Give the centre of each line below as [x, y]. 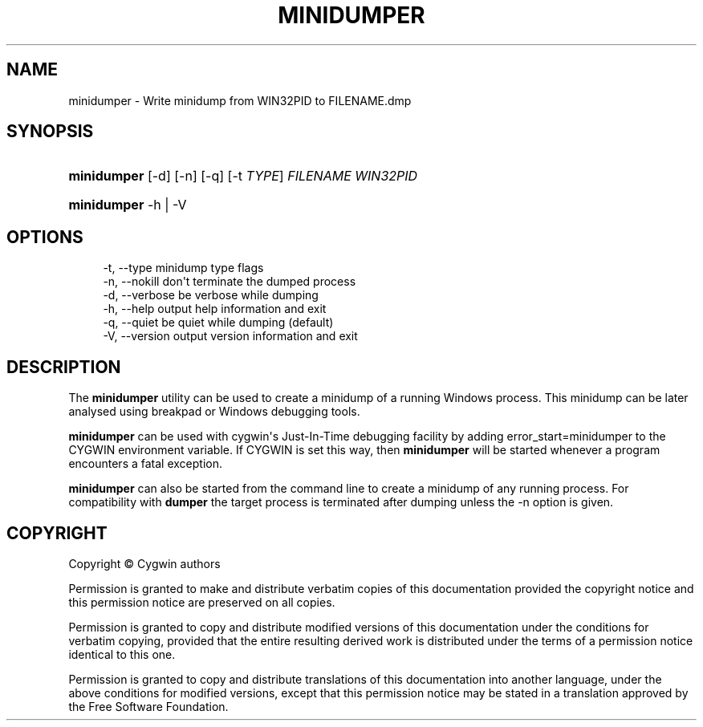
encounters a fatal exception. [146, 464]
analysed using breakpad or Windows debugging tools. [214, 412]
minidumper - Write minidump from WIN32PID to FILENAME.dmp [240, 100]
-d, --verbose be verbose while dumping [211, 295]
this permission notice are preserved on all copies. [202, 602]
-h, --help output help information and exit [215, 309]
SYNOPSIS [50, 132]
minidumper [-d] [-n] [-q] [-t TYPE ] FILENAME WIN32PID [243, 176]
